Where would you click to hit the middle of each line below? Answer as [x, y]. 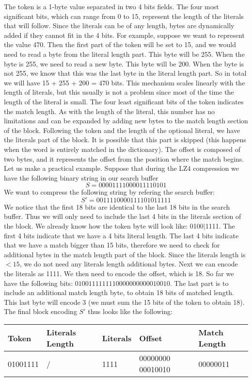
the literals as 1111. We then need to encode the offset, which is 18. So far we [119, 273]
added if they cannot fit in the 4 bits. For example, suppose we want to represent [124, 35]
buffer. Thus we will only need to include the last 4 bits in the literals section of [123, 216]
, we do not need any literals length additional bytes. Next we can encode [129, 264]
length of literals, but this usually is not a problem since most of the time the [119, 92]
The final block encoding [40, 311]
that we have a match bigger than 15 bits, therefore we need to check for [112, 245]
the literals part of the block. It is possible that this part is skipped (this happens [125, 140]
